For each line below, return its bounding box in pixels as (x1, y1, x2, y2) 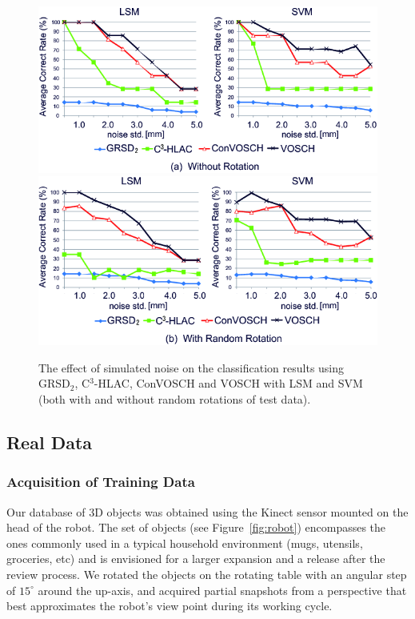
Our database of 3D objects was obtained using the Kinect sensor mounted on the (6, 503, 409, 520)
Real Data (6, 429, 93, 454)
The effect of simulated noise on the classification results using (38, 359, 345, 376)
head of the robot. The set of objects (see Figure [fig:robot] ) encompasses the (6, 519, 386, 536)
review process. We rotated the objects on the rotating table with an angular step (6, 565, 407, 582)
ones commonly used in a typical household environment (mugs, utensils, (6, 534, 363, 551)
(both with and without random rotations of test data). (38, 390, 311, 407)
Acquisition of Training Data (6, 472, 195, 492)
